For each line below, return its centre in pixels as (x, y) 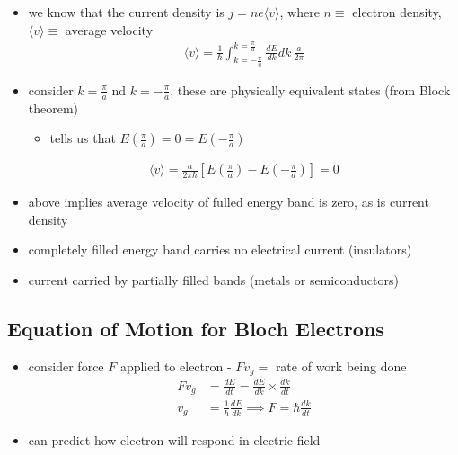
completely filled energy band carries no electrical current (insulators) (220, 250)
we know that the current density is (126, 12)
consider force (66, 366)
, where (299, 12)
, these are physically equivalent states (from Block (310, 89)
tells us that (83, 138)
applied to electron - (176, 366)
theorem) (53, 107)
